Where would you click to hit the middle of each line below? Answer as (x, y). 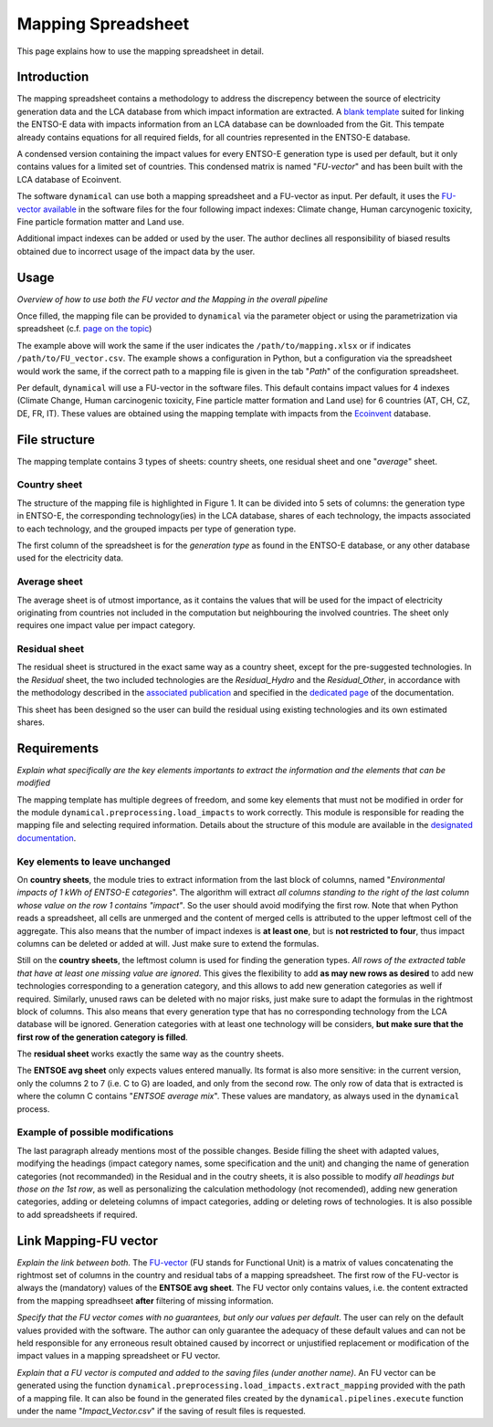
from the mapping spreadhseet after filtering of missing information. (145, 1300)
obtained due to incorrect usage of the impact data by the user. (136, 251)
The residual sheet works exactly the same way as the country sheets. (151, 1054)
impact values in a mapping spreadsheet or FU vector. (119, 1356)
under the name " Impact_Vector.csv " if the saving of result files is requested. (161, 1411)
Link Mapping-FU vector (88, 1240)
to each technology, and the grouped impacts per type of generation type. (157, 529)
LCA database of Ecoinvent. (69, 179)
